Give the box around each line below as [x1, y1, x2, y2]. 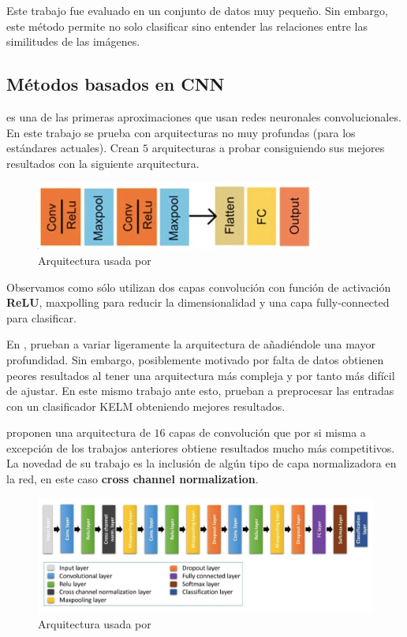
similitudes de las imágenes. [6, 33, 140, 50]
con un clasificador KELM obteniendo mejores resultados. [6, 397, 286, 414]
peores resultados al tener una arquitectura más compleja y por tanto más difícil [6, 367, 395, 383]
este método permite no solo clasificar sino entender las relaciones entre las [6, 17, 368, 34]
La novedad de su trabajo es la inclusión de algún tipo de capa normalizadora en [6, 455, 397, 471]
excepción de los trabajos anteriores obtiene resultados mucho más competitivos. [6, 439, 395, 456]
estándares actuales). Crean [6, 140, 140, 156]
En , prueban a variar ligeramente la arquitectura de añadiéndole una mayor [6, 336, 375, 352]
